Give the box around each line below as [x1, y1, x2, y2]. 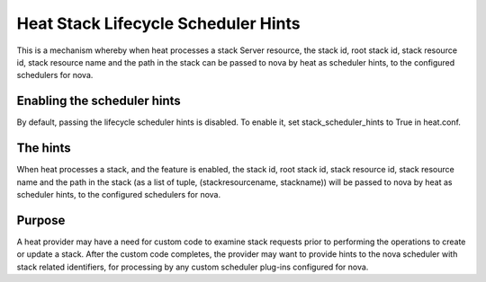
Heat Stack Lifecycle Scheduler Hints [16, 13, 301, 33]
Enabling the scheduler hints [16, 93, 182, 109]
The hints [16, 140, 71, 156]
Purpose [16, 212, 66, 228]
